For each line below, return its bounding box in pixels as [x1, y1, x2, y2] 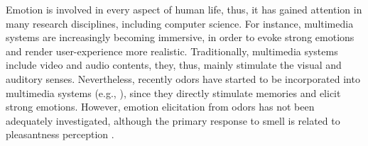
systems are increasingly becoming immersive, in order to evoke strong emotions [6, 30, 355, 45]
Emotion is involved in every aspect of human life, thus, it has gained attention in [6, 2, 362, 16]
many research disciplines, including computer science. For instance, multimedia [6, 16, 354, 30]
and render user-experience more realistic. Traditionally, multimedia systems [6, 43, 338, 58]
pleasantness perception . [6, 127, 114, 142]
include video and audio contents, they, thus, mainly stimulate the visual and [6, 57, 342, 72]
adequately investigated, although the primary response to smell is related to [6, 113, 340, 128]
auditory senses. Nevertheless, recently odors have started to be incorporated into [6, 71, 360, 86]
